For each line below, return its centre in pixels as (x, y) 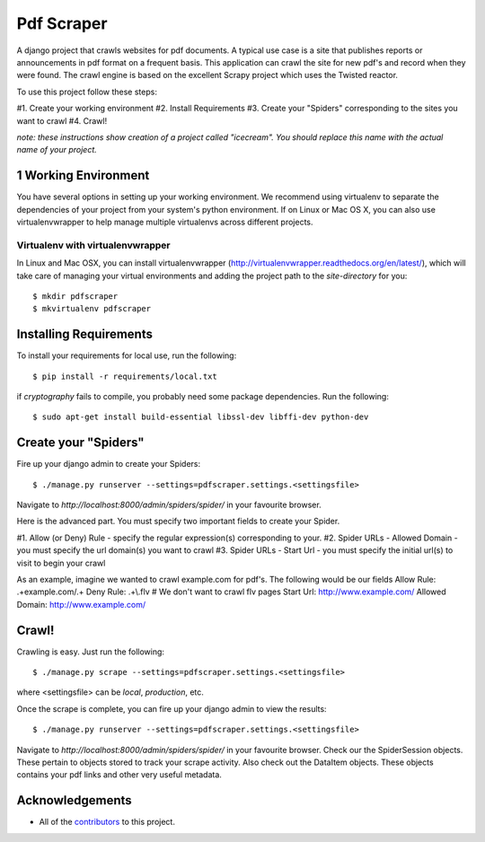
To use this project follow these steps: (87, 92)
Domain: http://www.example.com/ (81, 604)
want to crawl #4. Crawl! (62, 120)
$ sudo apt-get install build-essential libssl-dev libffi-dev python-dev (201, 417)
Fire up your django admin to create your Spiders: (109, 464)
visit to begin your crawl (61, 563)
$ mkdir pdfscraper (75, 296)
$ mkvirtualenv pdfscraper (92, 309)
